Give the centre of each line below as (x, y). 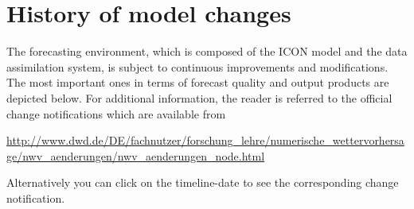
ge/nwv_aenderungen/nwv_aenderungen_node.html (136, 155)
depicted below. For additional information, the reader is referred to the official (199, 97)
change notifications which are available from (116, 113)
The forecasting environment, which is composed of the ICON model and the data (207, 51)
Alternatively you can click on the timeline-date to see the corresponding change (203, 182)
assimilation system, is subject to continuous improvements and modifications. (197, 66)
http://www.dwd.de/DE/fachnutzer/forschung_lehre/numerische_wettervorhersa (205, 140)
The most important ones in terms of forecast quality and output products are (198, 82)
